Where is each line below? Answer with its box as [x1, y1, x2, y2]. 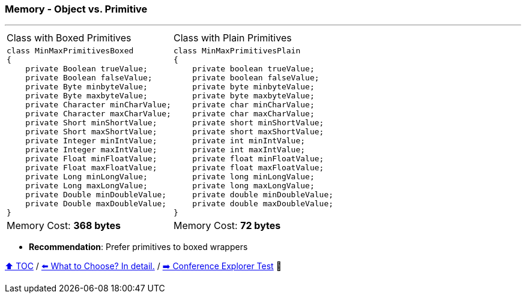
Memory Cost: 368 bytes [7, 219, 121, 232]
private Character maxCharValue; [25, 109, 171, 119]
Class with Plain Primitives [173, 32, 292, 44]
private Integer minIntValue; [25, 136, 157, 146]
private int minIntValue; [192, 136, 306, 146]
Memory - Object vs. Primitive [5, 3, 148, 15]
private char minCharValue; [192, 100, 315, 110]
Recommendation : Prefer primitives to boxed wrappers [29, 242, 248, 252]
